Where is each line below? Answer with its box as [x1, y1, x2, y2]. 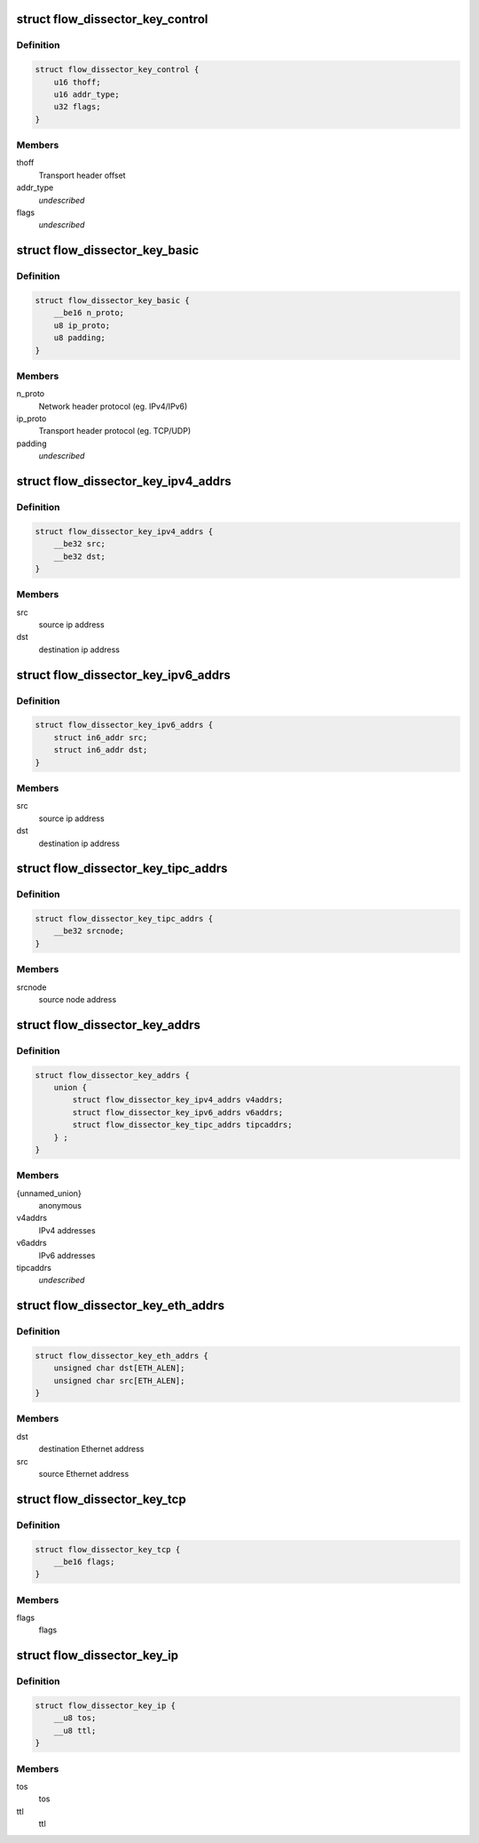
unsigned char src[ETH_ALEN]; [53, 1376, 185, 1385]
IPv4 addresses [38, 1225, 97, 1235]
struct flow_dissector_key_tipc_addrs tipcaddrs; [72, 1120, 293, 1130]
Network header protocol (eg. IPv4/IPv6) [38, 401, 188, 411]
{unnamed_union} [16, 1187, 82, 1199]
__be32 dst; [53, 551, 106, 562]
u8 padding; [53, 333, 106, 343]
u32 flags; [53, 102, 101, 112]
